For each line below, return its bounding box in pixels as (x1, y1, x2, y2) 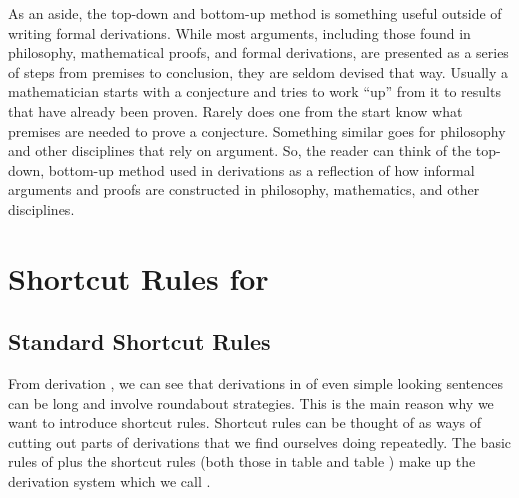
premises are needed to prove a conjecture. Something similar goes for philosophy (8, 120, 506, 141)
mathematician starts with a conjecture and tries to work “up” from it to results (8, 81, 501, 102)
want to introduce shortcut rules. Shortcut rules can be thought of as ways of (8, 412, 482, 433)
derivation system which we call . (8, 471, 211, 492)
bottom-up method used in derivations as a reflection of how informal (48, 159, 475, 180)
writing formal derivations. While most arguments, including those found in (8, 22, 471, 43)
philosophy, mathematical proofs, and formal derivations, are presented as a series (8, 42, 509, 63)
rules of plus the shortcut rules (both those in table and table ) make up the (8, 451, 476, 472)
